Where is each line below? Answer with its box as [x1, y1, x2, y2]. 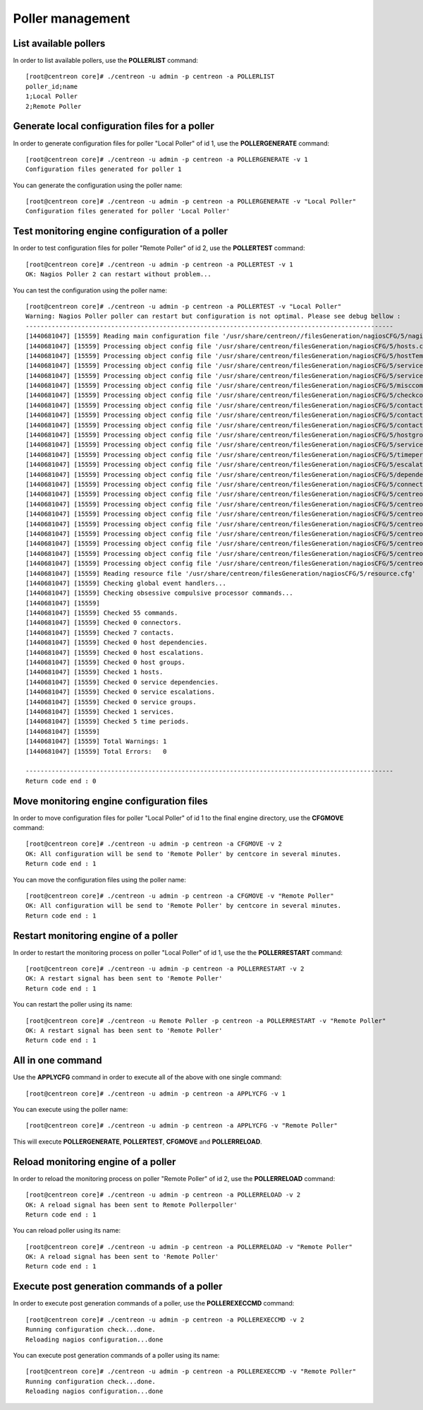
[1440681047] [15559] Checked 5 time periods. [25, 718, 190, 725]
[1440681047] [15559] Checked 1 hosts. [25, 668, 164, 676]
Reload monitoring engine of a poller [13, 1156, 176, 1168]
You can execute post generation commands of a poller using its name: [13, 1351, 220, 1359]
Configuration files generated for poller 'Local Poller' [25, 207, 231, 215]
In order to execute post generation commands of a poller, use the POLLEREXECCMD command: [13, 1299, 295, 1308]
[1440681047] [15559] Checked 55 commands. [25, 609, 178, 617]
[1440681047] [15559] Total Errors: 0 [25, 747, 167, 755]
